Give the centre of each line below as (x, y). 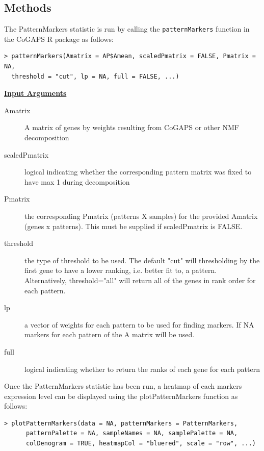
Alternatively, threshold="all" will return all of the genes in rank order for (140, 280)
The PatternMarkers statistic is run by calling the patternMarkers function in (127, 29)
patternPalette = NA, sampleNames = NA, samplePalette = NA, (132, 433)
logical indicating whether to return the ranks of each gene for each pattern (142, 369)
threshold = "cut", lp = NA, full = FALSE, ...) (95, 76)
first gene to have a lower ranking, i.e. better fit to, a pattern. (121, 270)
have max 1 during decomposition (77, 181)
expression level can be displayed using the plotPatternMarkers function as (121, 396)
